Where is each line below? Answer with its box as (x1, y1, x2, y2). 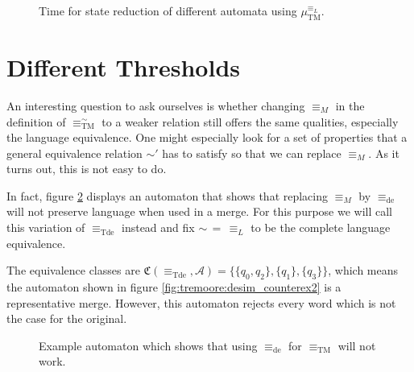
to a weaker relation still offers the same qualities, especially (101, 113, 399, 130)
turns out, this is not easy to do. (6, 160, 167, 177)
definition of (6, 113, 66, 130)
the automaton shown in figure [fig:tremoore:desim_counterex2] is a (6, 279, 342, 296)
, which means (328, 262, 399, 279)
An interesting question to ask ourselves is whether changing (6, 97, 305, 114)
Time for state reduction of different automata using (39, 2, 297, 19)
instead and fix (122, 219, 195, 236)
